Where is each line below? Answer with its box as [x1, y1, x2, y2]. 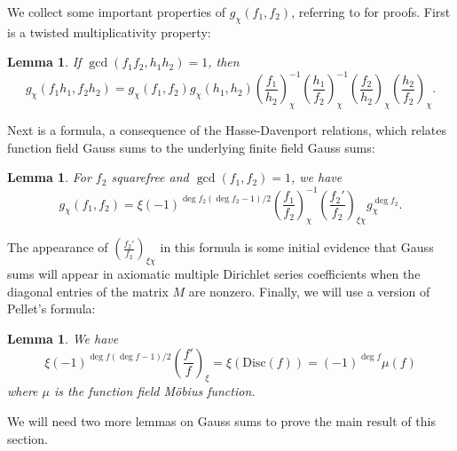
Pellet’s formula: [7, 299, 96, 318]
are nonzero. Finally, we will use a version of [188, 281, 430, 300]
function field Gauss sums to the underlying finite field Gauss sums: [7, 138, 375, 156]
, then [208, 52, 240, 71]
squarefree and [111, 168, 189, 186]
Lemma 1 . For [7, 168, 91, 186]
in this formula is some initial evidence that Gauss [160, 238, 434, 257]
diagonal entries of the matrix [7, 281, 169, 300]
